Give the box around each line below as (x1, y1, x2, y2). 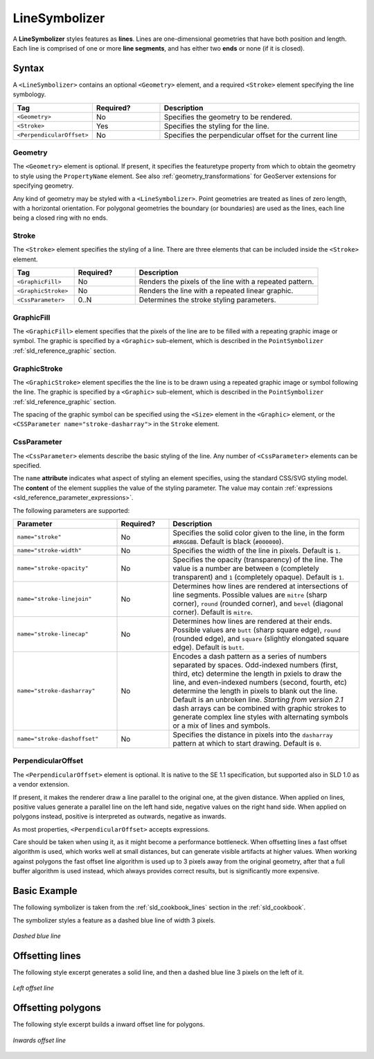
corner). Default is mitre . (172, 607, 253, 617)
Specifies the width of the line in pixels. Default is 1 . (172, 545, 341, 555)
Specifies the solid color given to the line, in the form (172, 527, 345, 537)
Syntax (12, 62, 44, 74)
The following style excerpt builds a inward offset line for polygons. (12, 1020, 205, 1029)
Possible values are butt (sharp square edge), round (172, 624, 341, 634)
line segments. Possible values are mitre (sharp (172, 590, 328, 599)
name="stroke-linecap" (17, 631, 89, 638)
